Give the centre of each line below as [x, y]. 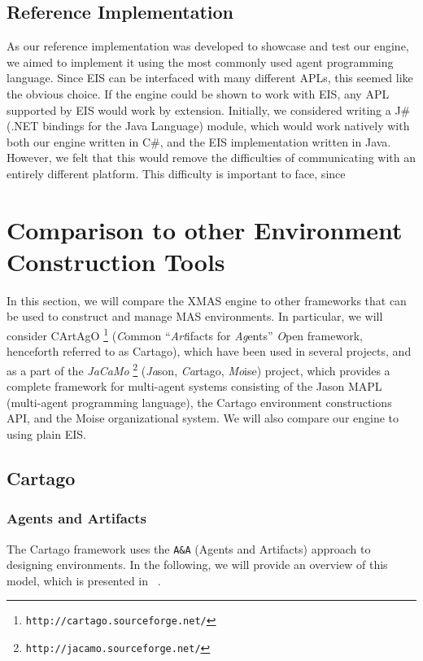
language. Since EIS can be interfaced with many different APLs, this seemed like [210, 78]
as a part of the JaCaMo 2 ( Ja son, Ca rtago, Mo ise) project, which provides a [198, 369]
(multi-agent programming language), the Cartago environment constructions [199, 402]
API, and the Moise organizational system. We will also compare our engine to [203, 418]
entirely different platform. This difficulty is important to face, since [176, 173]
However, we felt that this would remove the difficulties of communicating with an [211, 158]
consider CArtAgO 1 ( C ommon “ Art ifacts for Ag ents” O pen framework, [185, 334]
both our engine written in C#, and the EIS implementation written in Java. [199, 141]
